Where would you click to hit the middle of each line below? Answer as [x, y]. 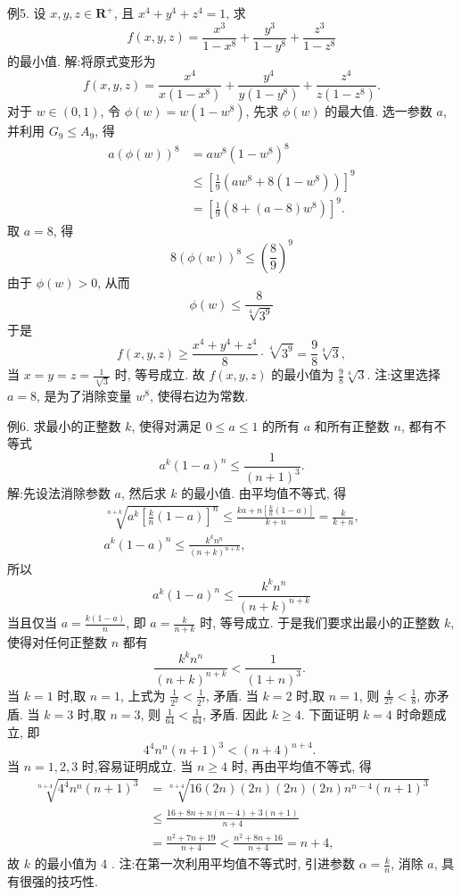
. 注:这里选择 [404, 374]
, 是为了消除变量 [84, 396]
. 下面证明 [330, 714]
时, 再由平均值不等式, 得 [301, 766]
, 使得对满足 [167, 425]
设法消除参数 [73, 493]
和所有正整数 [352, 425]
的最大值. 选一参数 [379, 111]
